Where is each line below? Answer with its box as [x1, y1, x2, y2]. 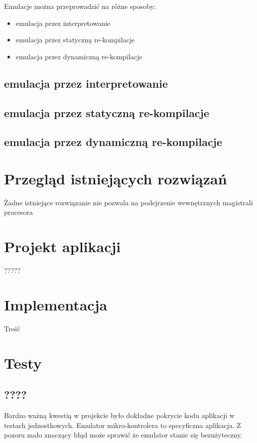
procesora [4, 207, 33, 217]
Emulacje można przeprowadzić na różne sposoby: [4, 1, 156, 11]
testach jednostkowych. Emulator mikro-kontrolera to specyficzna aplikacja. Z [4, 420, 241, 430]
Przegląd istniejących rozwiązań [4, 168, 227, 188]
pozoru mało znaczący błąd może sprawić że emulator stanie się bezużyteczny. [4, 430, 243, 440]
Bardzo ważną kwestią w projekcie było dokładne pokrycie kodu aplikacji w [4, 410, 235, 421]
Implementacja [4, 294, 108, 314]
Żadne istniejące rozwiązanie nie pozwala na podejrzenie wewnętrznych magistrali [4, 197, 253, 207]
